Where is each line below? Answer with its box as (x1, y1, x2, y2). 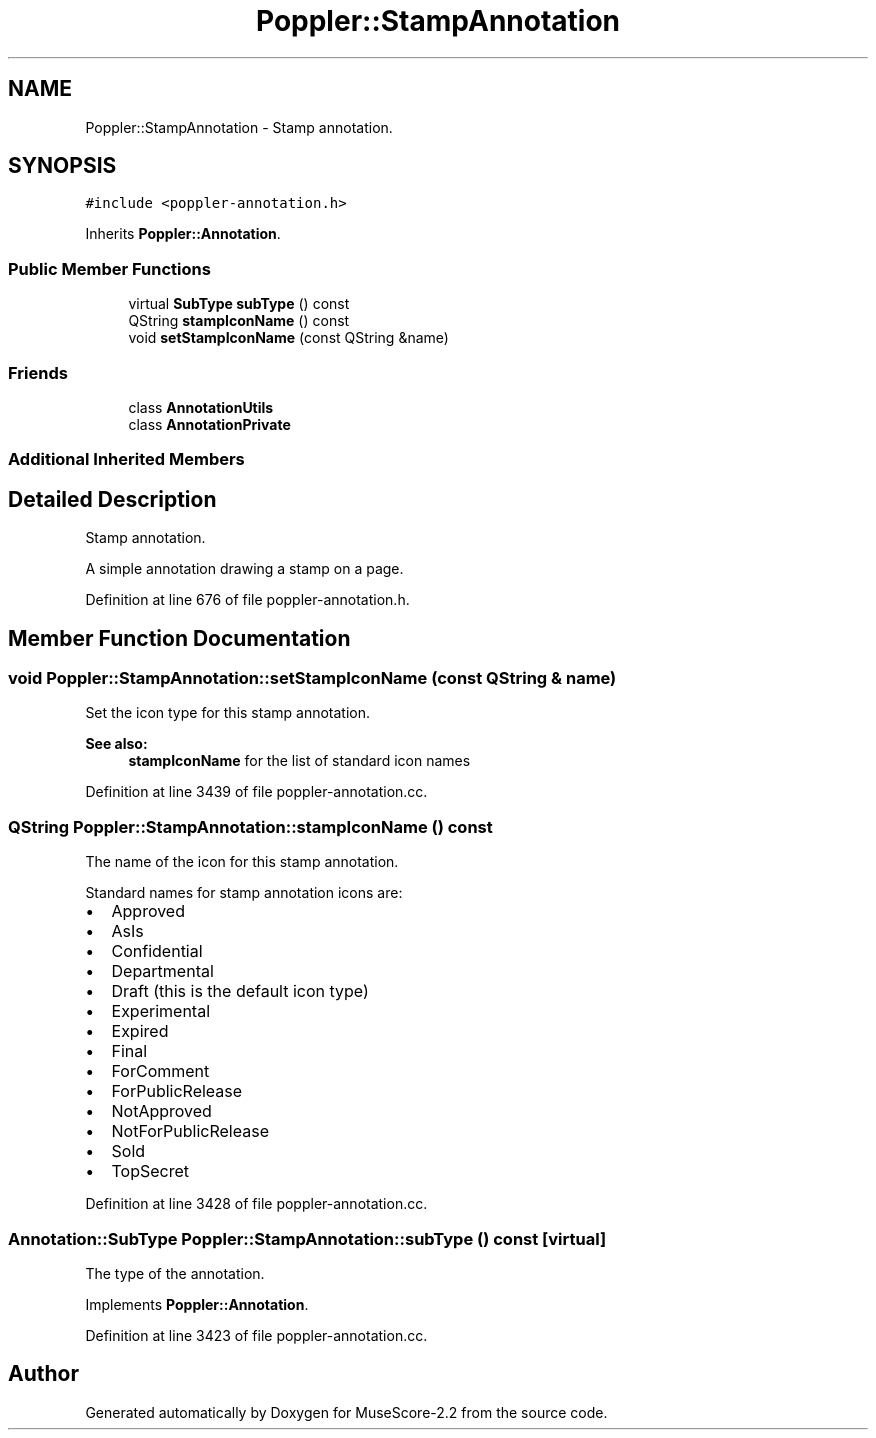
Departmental (111, 961, 214, 982)
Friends (8, 362, 68, 383)
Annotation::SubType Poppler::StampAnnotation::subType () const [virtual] (8, 1228, 607, 1249)
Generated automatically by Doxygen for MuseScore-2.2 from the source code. (85, 1403, 608, 1421)
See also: (85, 735, 148, 753)
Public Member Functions (8, 258, 211, 279)
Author (8, 1361, 79, 1387)
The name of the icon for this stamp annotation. (85, 853, 399, 871)
